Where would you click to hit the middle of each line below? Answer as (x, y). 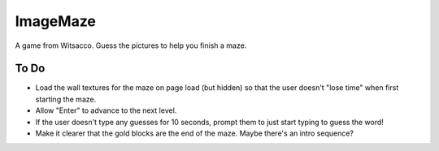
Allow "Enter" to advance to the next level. (106, 110)
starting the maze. (66, 99)
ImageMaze (56, 21)
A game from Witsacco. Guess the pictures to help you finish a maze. (131, 45)
